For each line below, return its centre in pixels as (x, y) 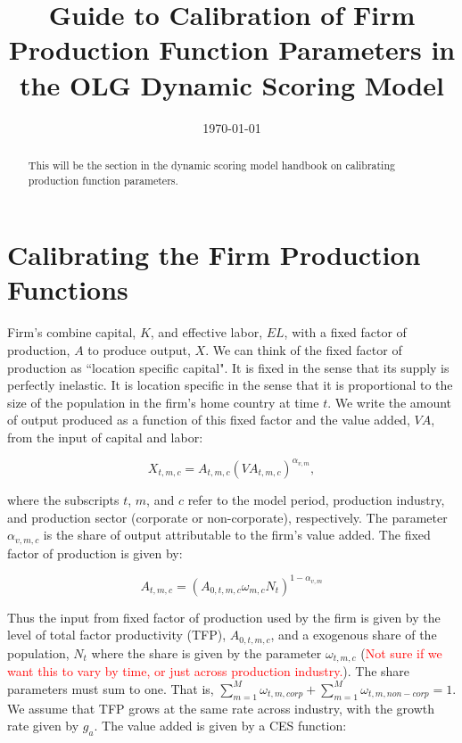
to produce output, (139, 349)
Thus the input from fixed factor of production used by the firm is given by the (224, 617)
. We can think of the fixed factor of (304, 349)
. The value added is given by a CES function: (220, 726)
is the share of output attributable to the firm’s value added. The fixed (237, 535)
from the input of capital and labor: (105, 437)
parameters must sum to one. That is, (111, 688)
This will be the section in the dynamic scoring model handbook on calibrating (211, 165)
